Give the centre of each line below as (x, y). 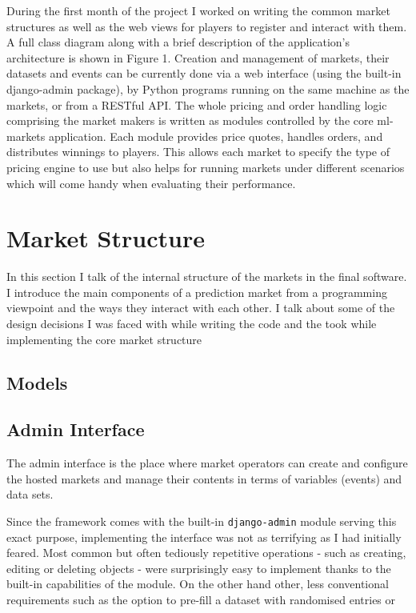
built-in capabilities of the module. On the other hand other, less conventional (198, 584)
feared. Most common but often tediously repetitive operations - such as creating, (206, 553)
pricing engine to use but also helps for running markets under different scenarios (206, 167)
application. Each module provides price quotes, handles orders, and (216, 136)
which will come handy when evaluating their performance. (151, 183)
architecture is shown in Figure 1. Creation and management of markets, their (198, 57)
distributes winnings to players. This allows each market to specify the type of (198, 152)
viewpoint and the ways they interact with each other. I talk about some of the (201, 308)
